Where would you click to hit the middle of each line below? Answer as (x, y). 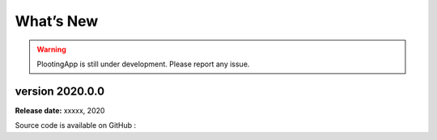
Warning (51, 49)
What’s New (57, 21)
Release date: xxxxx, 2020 (60, 110)
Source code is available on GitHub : (76, 125)
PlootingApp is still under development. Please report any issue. (143, 64)
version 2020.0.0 (60, 91)
